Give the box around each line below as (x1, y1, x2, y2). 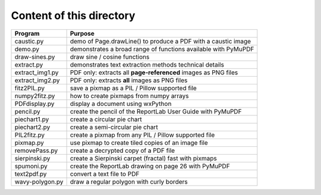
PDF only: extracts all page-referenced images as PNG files (70, 68, 238, 77)
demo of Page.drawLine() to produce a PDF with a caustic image (70, 37, 251, 45)
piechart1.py (14, 115, 49, 123)
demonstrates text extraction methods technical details (70, 60, 224, 68)
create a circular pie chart (70, 115, 142, 123)
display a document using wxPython (70, 99, 172, 108)
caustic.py (14, 37, 44, 45)
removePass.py (14, 146, 58, 155)
